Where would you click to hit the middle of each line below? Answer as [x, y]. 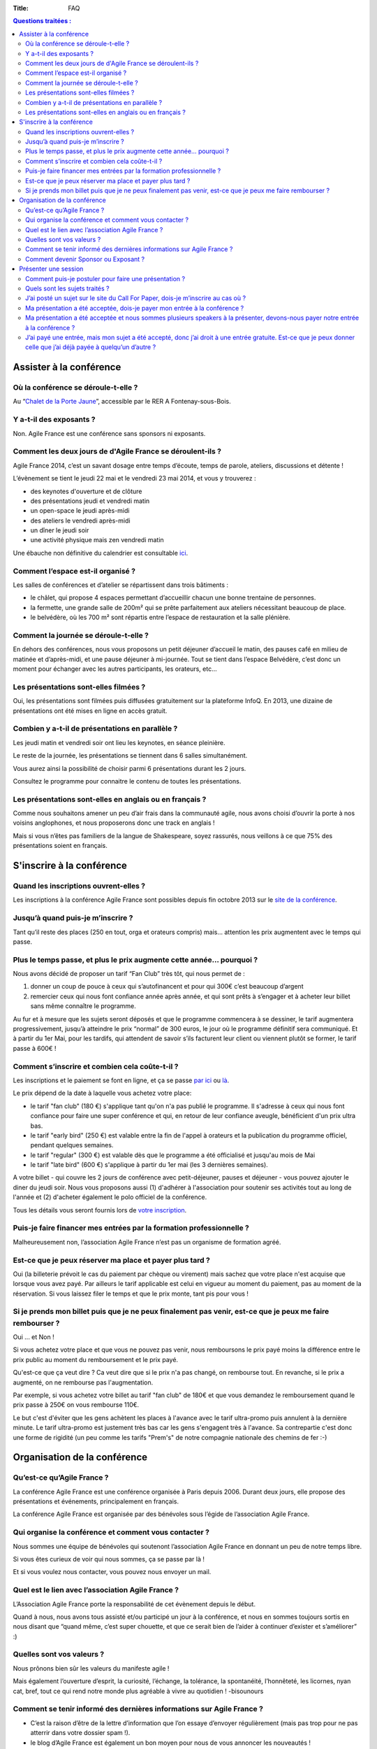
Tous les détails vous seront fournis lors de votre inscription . [100, 1210]
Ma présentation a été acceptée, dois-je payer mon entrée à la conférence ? [135, 308]
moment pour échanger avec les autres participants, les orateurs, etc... [115, 669]
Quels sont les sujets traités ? [67, 288]
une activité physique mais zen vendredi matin [97, 540]
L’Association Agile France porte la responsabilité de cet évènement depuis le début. [134, 1604]
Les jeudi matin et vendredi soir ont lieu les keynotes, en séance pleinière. [119, 742]
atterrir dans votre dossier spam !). [80, 1733]
